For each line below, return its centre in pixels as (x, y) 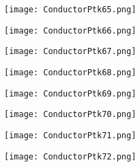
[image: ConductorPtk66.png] (70, 30)
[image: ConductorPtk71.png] (70, 135)
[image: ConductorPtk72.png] (70, 156)
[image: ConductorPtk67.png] (70, 52)
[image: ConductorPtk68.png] (70, 72)
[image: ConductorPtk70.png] (70, 115)
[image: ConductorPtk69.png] (70, 93)
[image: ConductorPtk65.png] (70, 10)
